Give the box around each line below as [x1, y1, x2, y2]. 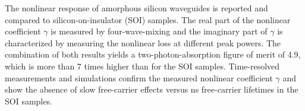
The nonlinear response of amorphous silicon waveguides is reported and [5, 2, 268, 14]
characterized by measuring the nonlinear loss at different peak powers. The [5, 36, 281, 49]
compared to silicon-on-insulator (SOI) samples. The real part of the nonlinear [5, 13, 291, 26]
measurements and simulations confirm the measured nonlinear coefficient [5, 71, 273, 84]
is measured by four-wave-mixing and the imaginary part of [51, 25, 268, 37]
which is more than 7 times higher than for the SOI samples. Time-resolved [5, 59, 280, 72]
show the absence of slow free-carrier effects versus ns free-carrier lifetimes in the [5, 83, 298, 96]
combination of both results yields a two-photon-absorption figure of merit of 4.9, [5, 48, 301, 61]
